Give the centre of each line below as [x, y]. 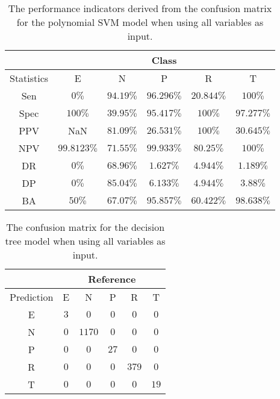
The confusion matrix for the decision [86, 227]
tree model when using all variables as [85, 241]
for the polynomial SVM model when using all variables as [140, 22]
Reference [112, 279]
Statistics [29, 78]
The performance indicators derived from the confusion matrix [140, 8]
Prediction [32, 297]
